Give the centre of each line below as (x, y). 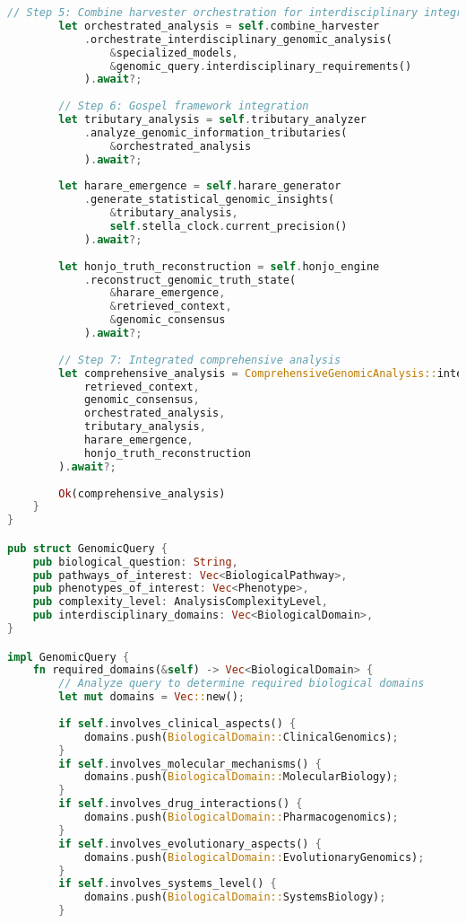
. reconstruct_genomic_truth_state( (190, 280)
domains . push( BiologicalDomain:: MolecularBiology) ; (241, 777)
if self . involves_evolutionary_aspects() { (190, 844)
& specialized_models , (174, 53)
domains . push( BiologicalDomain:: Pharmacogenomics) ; (241, 818)
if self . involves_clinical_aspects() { (177, 723)
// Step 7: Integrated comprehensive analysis (200, 360)
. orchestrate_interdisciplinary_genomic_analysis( (238, 39)
